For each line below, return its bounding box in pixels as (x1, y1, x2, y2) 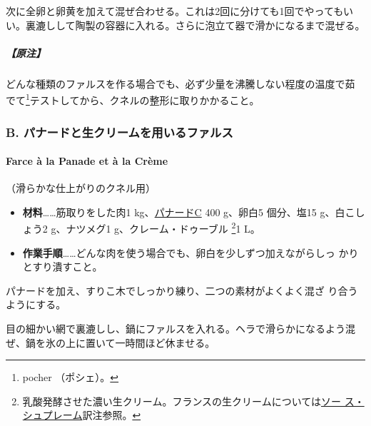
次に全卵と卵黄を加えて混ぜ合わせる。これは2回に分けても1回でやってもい (6, 4, 353, 18)
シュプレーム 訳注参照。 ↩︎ (22, 407, 141, 422)
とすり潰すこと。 (22, 259, 103, 274)
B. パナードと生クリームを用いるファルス (6, 123, 233, 141)
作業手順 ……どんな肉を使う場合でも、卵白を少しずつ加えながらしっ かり (22, 245, 359, 260)
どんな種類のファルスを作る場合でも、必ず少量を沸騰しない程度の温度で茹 (6, 76, 355, 91)
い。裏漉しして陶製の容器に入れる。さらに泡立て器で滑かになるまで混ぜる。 (6, 17, 365, 32)
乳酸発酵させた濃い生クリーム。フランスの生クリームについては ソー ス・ (22, 393, 365, 408)
